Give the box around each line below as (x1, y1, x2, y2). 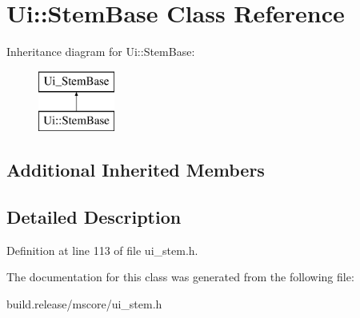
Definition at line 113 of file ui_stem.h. (6, 241, 198, 258)
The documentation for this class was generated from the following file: (6, 268, 354, 285)
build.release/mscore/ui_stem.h (6, 296, 162, 312)
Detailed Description (6, 205, 182, 229)
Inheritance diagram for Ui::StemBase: (6, 43, 195, 60)
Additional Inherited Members (6, 157, 265, 182)
